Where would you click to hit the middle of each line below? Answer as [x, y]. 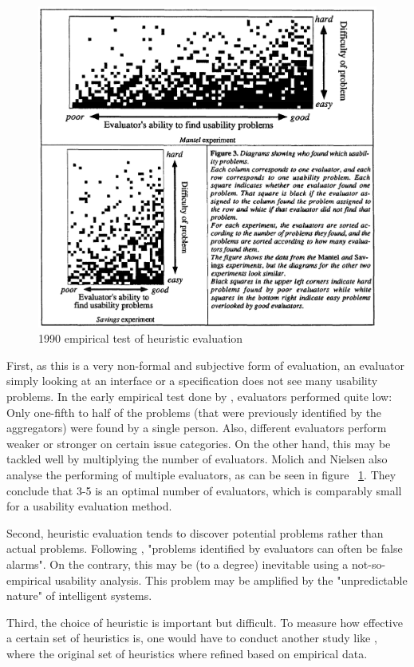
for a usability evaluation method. [89, 506]
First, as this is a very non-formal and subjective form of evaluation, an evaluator [205, 365]
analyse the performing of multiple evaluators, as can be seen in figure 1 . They [201, 474]
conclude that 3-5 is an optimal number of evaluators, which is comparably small [204, 490]
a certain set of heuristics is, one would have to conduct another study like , [192, 638]
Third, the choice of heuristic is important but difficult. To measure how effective [205, 622]
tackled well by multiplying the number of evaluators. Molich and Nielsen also [197, 459]
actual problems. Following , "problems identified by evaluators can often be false [205, 548]
